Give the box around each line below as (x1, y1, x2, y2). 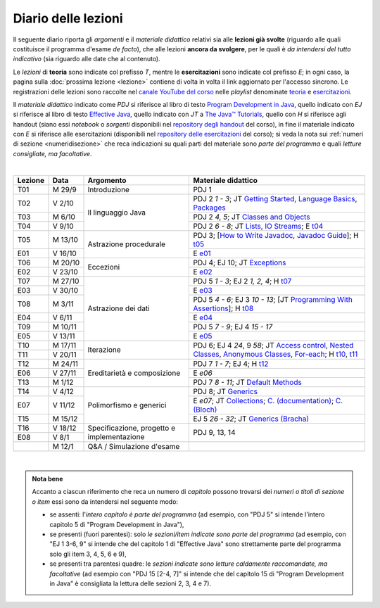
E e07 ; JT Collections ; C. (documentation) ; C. (193, 395, 343, 405)
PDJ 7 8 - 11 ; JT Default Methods (193, 377, 302, 387)
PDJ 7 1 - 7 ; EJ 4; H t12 (193, 359, 269, 369)
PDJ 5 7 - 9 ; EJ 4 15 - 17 (193, 322, 273, 331)
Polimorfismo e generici (87, 400, 167, 410)
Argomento (87, 175, 127, 185)
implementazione (87, 432, 145, 442)
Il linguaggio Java (87, 208, 146, 217)
